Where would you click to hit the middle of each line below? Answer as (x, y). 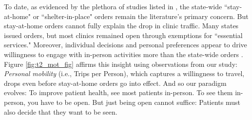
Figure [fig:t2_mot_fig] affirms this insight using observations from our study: (121, 64)
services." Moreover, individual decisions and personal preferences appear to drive (126, 45)
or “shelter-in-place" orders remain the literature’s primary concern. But (141, 16)
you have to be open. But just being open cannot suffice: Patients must (134, 102)
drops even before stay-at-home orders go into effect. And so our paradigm (115, 83)
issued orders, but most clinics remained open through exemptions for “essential (123, 35)
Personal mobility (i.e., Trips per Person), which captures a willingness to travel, (124, 73)
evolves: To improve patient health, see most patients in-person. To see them (118, 92)
